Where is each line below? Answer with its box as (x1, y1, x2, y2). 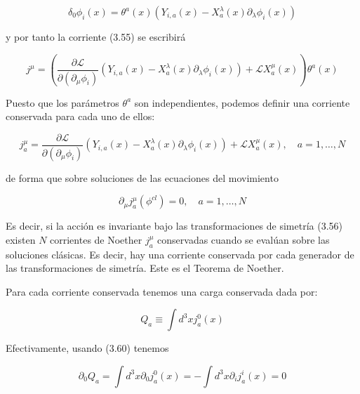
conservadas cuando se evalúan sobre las (157, 232, 330, 247)
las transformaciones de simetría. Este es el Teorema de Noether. (6, 261, 284, 275)
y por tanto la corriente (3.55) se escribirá (6, 29, 186, 44)
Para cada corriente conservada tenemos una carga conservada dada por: (6, 284, 318, 298)
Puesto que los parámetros (6, 95, 119, 110)
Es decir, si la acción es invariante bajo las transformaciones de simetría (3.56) (6, 218, 343, 233)
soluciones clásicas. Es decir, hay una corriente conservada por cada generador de (6, 247, 354, 261)
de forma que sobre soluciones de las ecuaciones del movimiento (6, 170, 279, 185)
